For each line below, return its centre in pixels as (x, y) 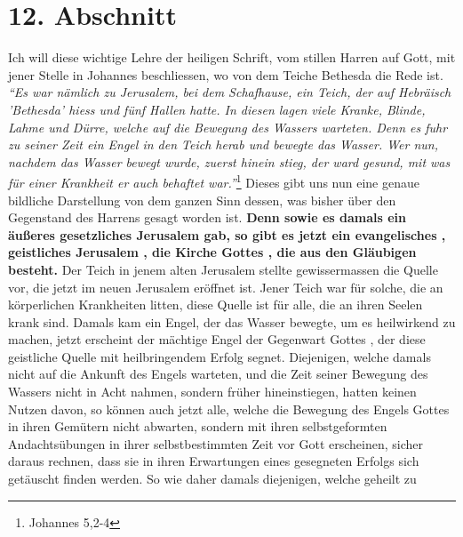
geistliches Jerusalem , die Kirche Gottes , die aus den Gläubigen (212, 252)
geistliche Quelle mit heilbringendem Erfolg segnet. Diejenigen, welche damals (220, 356)
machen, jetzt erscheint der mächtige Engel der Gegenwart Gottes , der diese (217, 339)
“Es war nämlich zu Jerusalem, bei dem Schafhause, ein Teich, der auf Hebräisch (230, 92)
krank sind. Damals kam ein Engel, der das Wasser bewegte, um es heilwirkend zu (232, 321)
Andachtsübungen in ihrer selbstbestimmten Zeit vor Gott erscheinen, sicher (216, 443)
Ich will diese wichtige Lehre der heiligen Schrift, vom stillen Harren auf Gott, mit (232, 57)
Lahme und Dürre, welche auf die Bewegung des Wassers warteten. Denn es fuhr (228, 127)
